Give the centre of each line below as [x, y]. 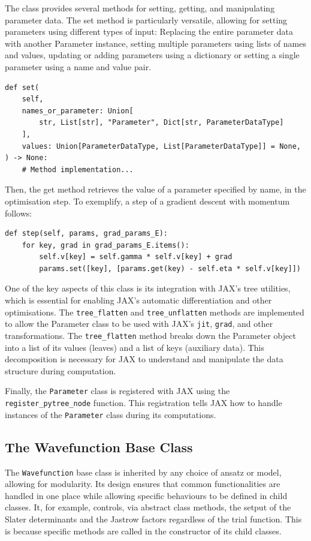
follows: [19, 213]
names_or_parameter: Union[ [78, 111]
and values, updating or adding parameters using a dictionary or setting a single [152, 55]
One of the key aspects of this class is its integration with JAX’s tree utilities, [148, 288]
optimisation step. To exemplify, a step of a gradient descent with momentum [147, 201]
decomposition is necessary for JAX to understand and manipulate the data [144, 359]
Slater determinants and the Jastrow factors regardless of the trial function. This [153, 519]
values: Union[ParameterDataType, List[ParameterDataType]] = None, [161, 146]
